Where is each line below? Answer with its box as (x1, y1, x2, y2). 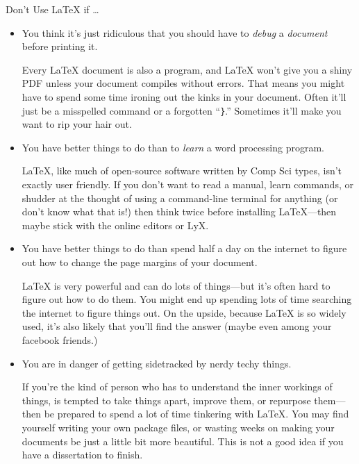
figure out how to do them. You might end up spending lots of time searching (22, 292, 352, 306)
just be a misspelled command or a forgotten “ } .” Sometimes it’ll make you (22, 103, 342, 117)
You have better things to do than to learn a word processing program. (22, 140, 324, 154)
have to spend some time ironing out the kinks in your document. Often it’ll (22, 89, 347, 103)
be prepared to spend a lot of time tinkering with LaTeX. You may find (44, 406, 349, 421)
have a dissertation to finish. (22, 447, 143, 462)
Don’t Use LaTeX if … (6, 2, 99, 16)
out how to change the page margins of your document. (22, 254, 258, 269)
